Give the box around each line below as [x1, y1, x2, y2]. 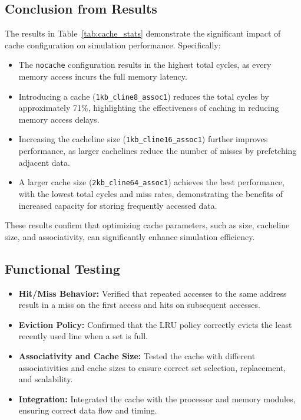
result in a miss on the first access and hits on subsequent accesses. [18, 298, 260, 311]
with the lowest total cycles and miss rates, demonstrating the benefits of [18, 187, 283, 199]
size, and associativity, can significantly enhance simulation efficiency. [5, 230, 255, 242]
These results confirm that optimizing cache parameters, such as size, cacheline [5, 219, 290, 231]
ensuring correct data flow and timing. [18, 404, 157, 416]
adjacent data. [18, 156, 70, 168]
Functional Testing [5, 259, 120, 277]
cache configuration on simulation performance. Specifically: [5, 38, 221, 51]
